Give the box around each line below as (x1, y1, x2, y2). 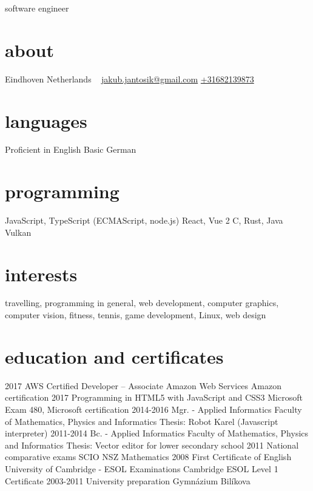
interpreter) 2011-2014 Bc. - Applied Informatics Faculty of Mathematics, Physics (5, 427, 309, 439)
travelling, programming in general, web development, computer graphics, (5, 296, 279, 309)
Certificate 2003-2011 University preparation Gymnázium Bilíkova (5, 474, 251, 487)
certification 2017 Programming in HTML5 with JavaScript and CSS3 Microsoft (5, 391, 303, 404)
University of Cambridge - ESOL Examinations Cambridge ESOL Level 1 (5, 462, 278, 475)
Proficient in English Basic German (5, 143, 136, 156)
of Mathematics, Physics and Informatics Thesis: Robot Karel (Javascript (5, 415, 278, 427)
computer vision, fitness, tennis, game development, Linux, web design (5, 309, 266, 321)
